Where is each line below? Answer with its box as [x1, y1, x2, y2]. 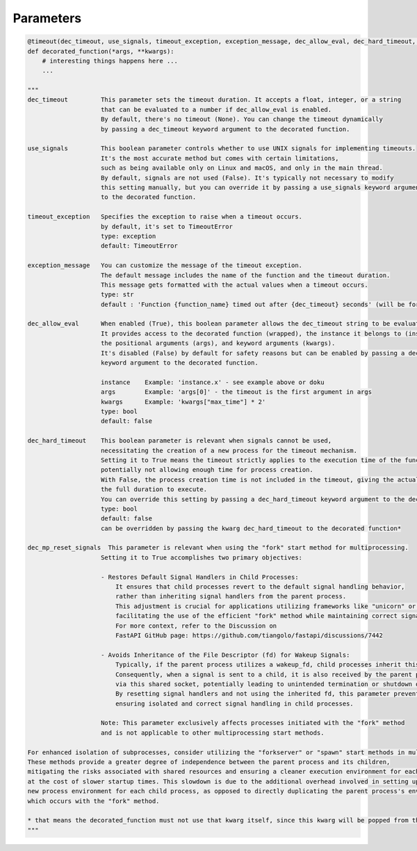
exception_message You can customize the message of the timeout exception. [27, 262, 302, 269]
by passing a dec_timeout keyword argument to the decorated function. [101, 125, 350, 133]
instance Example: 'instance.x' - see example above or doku [101, 378, 325, 386]
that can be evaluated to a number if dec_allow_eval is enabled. [101, 105, 332, 113]
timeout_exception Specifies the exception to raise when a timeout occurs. [27, 213, 302, 221]
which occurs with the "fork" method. [27, 797, 160, 805]
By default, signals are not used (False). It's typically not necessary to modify [101, 174, 394, 182]
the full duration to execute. [101, 486, 208, 493]
